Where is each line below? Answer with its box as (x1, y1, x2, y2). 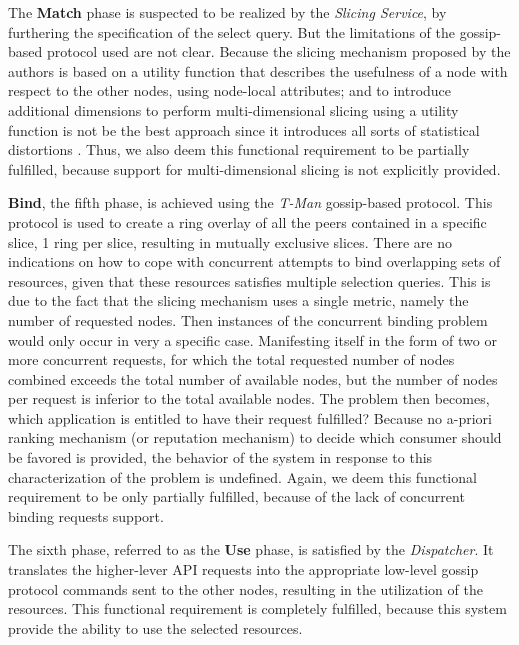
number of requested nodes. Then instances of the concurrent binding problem (8, 309, 488, 330)
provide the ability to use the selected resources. (8, 617, 303, 638)
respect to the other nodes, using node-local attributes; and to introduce (8, 80, 452, 101)
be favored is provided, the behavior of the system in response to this (8, 447, 433, 468)
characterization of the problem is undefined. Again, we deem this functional (8, 466, 477, 487)
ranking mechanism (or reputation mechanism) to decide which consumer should (8, 427, 502, 448)
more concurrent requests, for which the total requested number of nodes (8, 349, 455, 370)
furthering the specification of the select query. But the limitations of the (8, 21, 456, 42)
